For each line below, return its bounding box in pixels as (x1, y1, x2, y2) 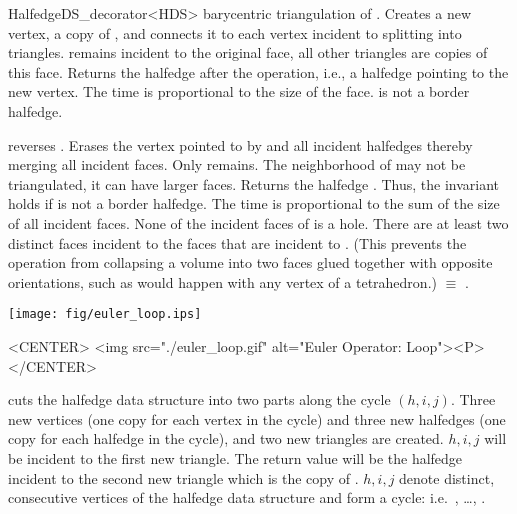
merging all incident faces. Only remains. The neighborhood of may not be (8, 154, 466, 175)
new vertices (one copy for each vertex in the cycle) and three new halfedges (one (8, 408, 506, 429)
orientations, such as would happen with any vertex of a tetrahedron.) (8, 271, 437, 292)
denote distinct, (399, 467, 495, 488)
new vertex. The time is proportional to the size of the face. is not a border (8, 81, 470, 102)
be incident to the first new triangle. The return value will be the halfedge (8, 447, 463, 468)
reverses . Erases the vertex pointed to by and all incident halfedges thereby (8, 134, 473, 155)
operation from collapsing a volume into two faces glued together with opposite (8, 252, 493, 273)
